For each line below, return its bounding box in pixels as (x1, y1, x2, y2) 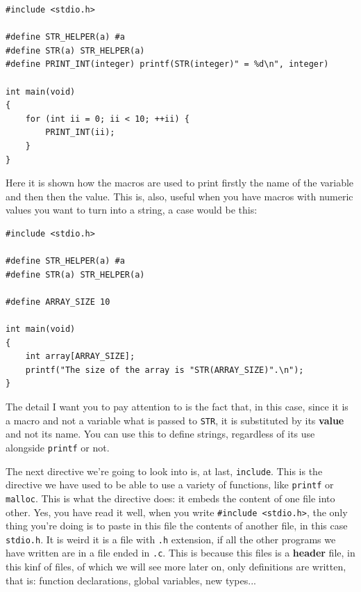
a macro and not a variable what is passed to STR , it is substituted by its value (6, 413, 344, 427)
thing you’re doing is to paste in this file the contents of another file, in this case (6, 518, 348, 533)
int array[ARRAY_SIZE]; (25, 351, 135, 362)
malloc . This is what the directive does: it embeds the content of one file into (6, 490, 335, 505)
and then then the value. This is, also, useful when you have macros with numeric (6, 189, 353, 203)
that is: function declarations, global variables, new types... (6, 573, 256, 587)
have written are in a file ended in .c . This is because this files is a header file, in (6, 545, 355, 560)
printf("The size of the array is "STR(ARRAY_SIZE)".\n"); (25, 365, 304, 375)
